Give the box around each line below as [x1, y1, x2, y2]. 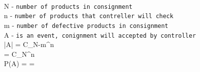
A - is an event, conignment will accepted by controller [4, 29, 196, 40]
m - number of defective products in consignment [4, 20, 168, 30]
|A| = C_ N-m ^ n [4, 39, 54, 49]
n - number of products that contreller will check [4, 10, 173, 21]
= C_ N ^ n [4, 48, 35, 59]
